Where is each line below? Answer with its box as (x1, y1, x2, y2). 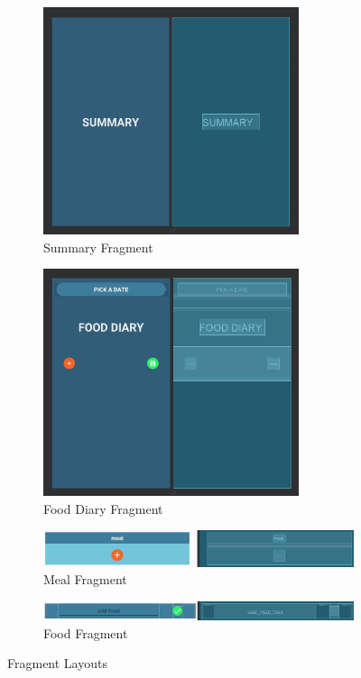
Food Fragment (43, 623, 128, 642)
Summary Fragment (43, 237, 153, 256)
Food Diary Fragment (43, 499, 163, 518)
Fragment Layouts (7, 654, 107, 673)
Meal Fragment (43, 570, 127, 589)
